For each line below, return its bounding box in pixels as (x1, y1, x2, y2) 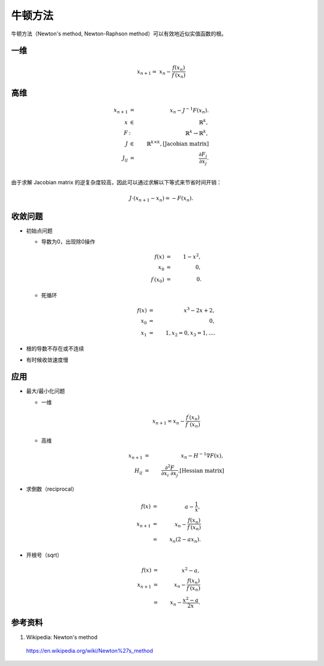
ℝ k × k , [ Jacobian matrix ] (146, 139, 209, 147)
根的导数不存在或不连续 (26, 345, 84, 353)
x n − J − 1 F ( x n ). (170, 106, 209, 115)
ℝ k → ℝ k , (185, 129, 208, 136)
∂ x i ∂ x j (161, 470, 178, 478)
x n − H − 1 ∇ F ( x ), (181, 451, 223, 461)
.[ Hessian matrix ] (178, 467, 224, 474)
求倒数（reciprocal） (26, 485, 77, 492)
